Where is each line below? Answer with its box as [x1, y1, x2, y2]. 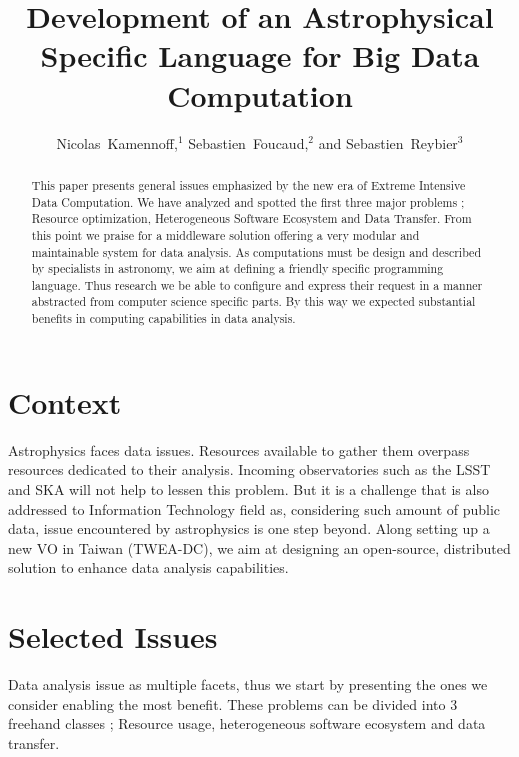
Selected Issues [8, 616, 218, 657]
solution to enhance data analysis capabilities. [8, 557, 289, 578]
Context [8, 381, 122, 422]
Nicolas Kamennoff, [56, 132, 178, 153]
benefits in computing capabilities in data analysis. [31, 310, 296, 327]
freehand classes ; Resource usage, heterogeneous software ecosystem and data [8, 713, 486, 734]
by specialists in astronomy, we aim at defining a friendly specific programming [31, 260, 444, 277]
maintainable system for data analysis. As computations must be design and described [31, 243, 481, 260]
